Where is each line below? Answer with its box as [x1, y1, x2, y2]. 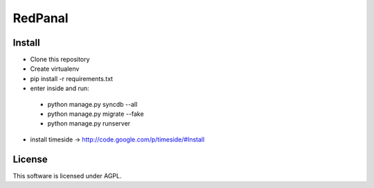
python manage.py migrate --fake [47, 110, 145, 118]
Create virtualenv [30, 65, 80, 73]
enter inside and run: [30, 84, 89, 93]
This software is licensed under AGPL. [12, 171, 122, 180]
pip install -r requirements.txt [30, 74, 114, 83]
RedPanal [12, 10, 69, 26]
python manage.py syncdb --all [47, 100, 138, 108]
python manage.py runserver [47, 119, 131, 128]
